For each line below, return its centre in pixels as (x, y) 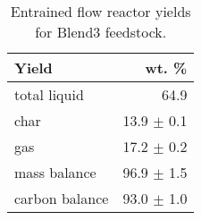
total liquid (49, 94)
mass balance (55, 172)
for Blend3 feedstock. (101, 32)
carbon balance (62, 198)
